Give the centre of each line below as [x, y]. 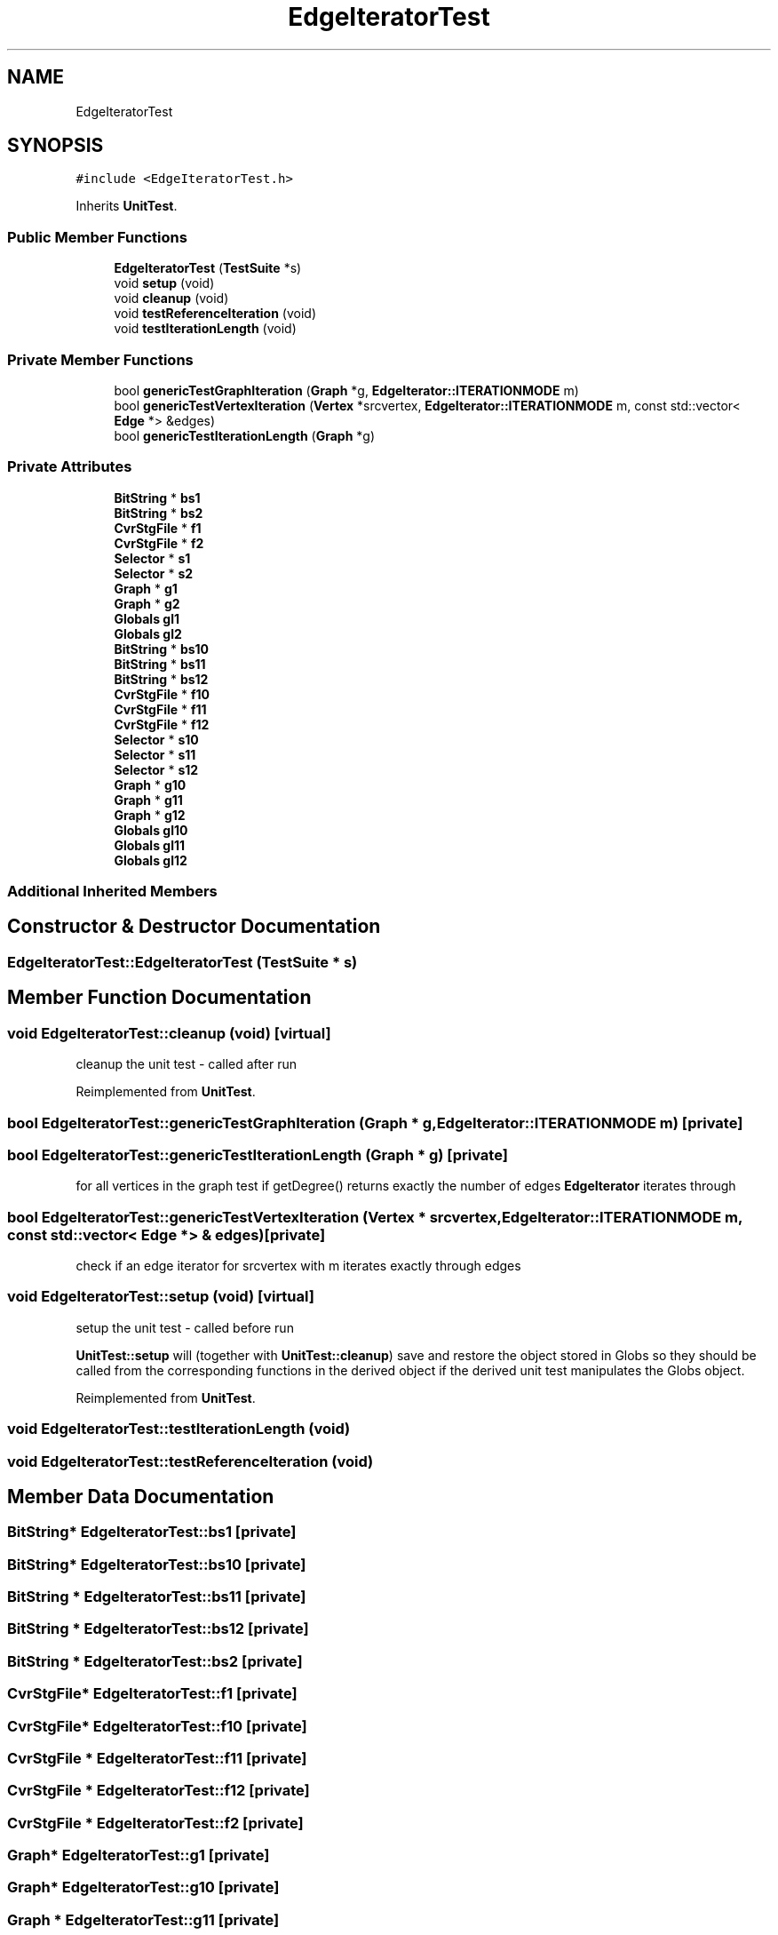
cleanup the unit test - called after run [186, 1064]
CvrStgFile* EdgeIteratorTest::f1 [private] [152, 1694]
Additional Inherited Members [112, 892]
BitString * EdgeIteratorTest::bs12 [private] [158, 1629]
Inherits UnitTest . [127, 206]
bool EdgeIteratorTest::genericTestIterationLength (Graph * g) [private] [258, 1155]
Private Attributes [70, 467]
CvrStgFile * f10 [162, 694]
